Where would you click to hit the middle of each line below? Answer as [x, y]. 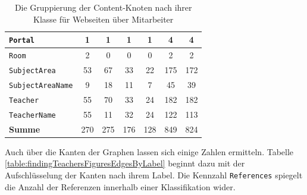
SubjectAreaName [41, 85]
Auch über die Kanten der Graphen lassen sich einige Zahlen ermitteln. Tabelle [149, 151]
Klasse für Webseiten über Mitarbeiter [104, 19]
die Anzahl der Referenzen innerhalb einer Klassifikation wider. [120, 186]
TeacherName [32, 115]
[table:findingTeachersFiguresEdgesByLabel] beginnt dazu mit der [125, 163]
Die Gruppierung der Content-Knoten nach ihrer [103, 7]
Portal [22, 41]
